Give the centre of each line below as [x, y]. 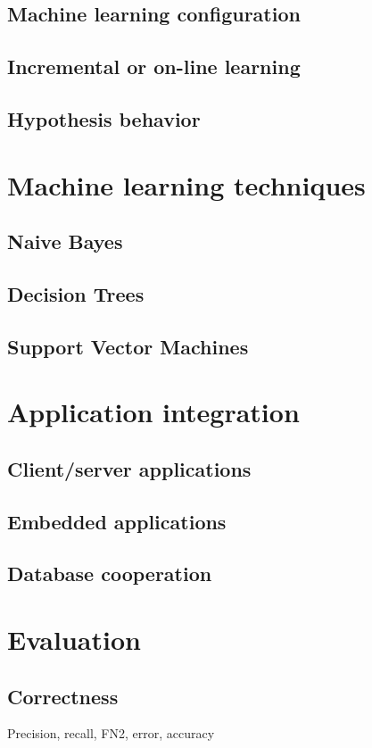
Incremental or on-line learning [154, 66]
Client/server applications [129, 468]
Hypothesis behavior [104, 118]
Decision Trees [76, 293]
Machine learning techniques [186, 184]
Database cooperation [110, 573]
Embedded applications [117, 521]
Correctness [63, 696]
